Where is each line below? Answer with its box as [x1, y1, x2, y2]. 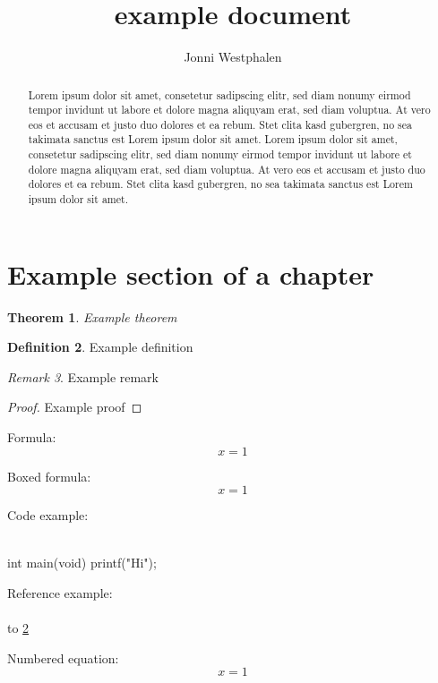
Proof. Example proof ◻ [7, 397, 142, 416]
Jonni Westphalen [184, 47, 282, 66]
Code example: [7, 506, 89, 525]
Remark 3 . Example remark [7, 367, 159, 386]
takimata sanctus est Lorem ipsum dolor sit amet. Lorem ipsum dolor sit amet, [28, 132, 398, 147]
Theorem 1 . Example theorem [7, 307, 177, 326]
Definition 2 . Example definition [7, 337, 193, 356]
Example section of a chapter [7, 255, 374, 292]
